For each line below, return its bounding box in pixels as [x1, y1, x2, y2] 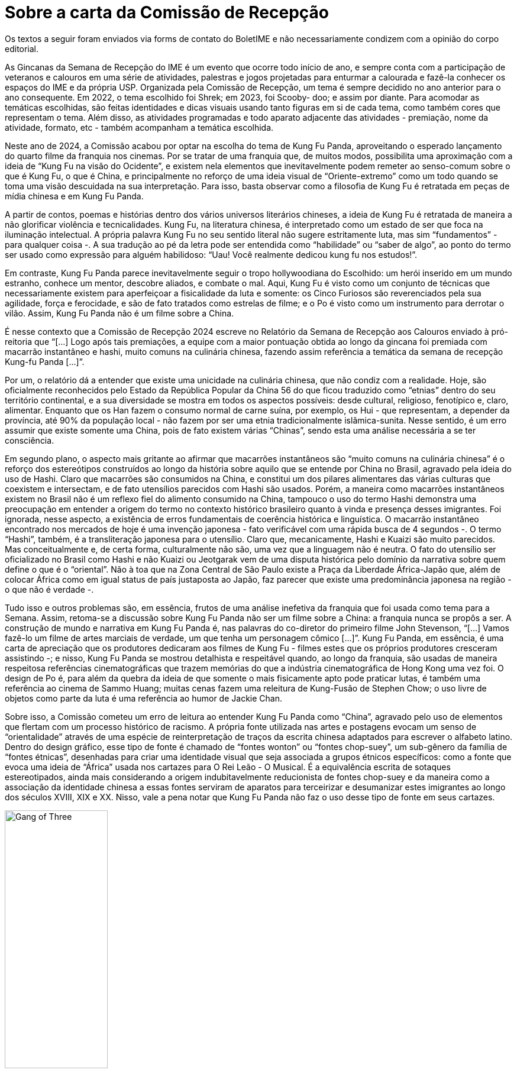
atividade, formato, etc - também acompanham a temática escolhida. [5, 122, 274, 132]
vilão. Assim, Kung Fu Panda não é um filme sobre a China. [5, 308, 234, 318]
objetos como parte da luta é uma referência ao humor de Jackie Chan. [5, 693, 282, 703]
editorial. [5, 43, 39, 54]
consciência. [5, 435, 54, 445]
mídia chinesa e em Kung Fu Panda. [5, 190, 144, 201]
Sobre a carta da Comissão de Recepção [5, 2, 329, 22]
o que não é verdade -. [5, 584, 94, 594]
